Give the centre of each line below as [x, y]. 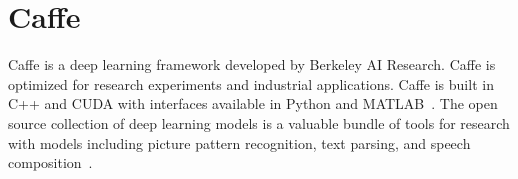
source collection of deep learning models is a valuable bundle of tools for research [259, 122]
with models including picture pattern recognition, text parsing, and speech [239, 142]
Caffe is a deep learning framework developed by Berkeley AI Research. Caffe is [252, 64]
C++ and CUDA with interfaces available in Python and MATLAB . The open [253, 103]
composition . [50, 162]
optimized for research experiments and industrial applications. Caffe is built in [251, 83]
